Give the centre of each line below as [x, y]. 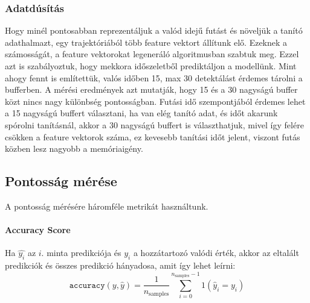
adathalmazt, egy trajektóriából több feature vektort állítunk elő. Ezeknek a [146, 42]
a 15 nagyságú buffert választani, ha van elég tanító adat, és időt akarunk [141, 113]
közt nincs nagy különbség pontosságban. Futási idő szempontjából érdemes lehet [155, 101]
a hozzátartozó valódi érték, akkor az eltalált [216, 253]
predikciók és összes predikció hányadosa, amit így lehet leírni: [120, 265]
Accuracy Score [38, 230]
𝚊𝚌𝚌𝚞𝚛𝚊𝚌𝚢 [87, 285]
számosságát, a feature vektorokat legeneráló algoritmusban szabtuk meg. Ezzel [152, 54]
